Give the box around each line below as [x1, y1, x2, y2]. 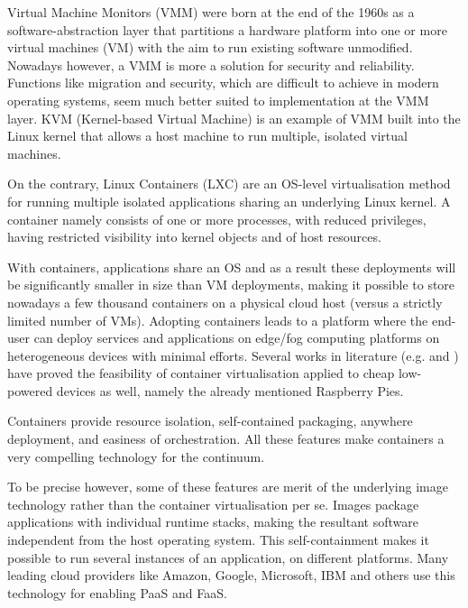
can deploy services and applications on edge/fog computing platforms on [33, 328, 440, 347]
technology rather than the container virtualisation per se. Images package [7, 494, 419, 513]
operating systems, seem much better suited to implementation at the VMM [7, 90, 429, 109]
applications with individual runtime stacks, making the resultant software [7, 512, 418, 531]
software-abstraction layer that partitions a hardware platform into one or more [7, 20, 447, 39]
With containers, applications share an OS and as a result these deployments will [7, 257, 456, 276]
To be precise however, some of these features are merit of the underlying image [7, 477, 448, 496]
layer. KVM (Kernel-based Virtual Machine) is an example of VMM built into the [7, 108, 461, 127]
